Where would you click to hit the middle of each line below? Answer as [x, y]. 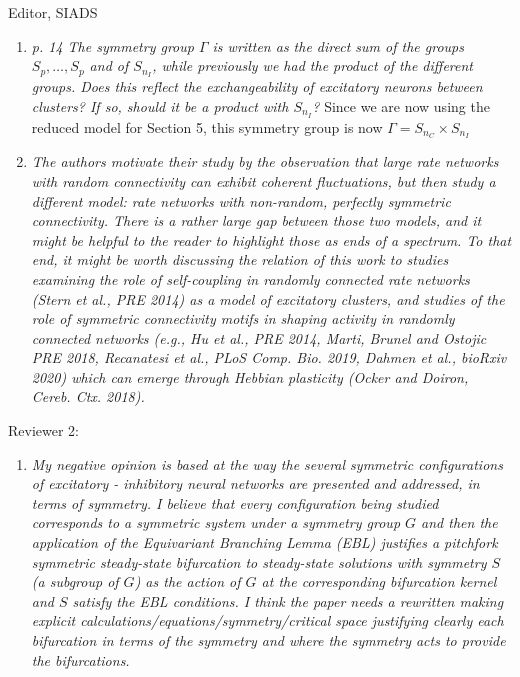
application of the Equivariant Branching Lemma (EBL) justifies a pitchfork [264, 542]
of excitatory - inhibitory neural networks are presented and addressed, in [255, 483]
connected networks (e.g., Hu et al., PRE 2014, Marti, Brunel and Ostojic [259, 337]
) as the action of [187, 581]
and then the [459, 522]
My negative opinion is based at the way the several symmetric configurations [267, 463]
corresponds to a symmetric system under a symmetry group [216, 522]
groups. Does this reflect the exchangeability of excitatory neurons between [257, 86]
